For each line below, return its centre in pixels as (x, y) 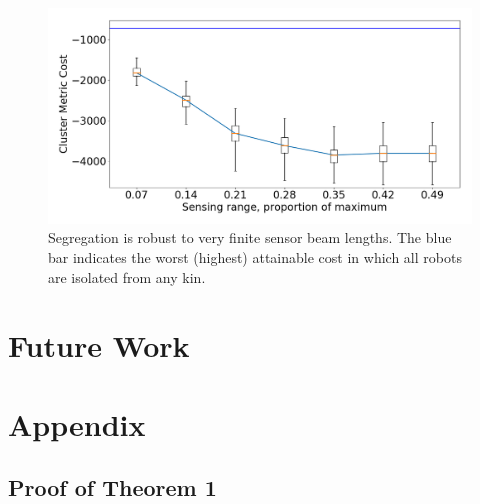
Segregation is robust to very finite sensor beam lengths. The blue (250, 237)
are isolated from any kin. (127, 276)
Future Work (99, 345)
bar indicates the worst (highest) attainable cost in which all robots (255, 256)
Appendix (77, 423)
